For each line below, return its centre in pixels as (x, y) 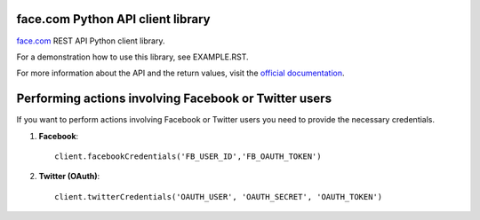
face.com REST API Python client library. (91, 41)
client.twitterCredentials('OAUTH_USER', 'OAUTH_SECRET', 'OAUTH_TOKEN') (219, 196)
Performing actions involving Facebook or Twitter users (174, 99)
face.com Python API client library (113, 19)
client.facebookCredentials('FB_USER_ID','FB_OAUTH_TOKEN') (188, 156)
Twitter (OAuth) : (69, 177)
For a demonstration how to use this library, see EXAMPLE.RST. (132, 57)
